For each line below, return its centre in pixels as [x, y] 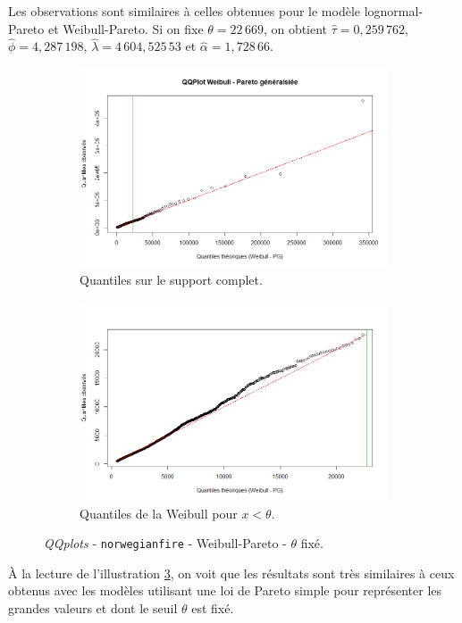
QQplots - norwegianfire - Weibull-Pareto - [165, 543]
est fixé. [213, 608]
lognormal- [394, 11]
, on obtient [295, 28]
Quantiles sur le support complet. [171, 279]
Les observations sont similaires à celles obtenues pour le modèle [185, 11]
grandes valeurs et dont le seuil [93, 608]
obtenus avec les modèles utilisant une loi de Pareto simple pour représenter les [225, 590]
